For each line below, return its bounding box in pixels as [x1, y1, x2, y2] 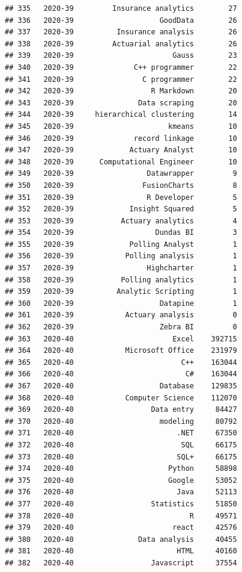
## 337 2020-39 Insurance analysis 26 [5, 28, 237, 37]
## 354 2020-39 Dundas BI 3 [5, 228, 237, 237]
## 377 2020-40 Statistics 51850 [5, 499, 237, 508]
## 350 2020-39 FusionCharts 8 [5, 181, 237, 190]
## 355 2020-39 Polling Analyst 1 [5, 240, 237, 249]
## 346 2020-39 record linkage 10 [5, 134, 237, 143]
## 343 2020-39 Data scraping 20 [5, 98, 237, 107]
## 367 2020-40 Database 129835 [5, 382, 237, 390]
